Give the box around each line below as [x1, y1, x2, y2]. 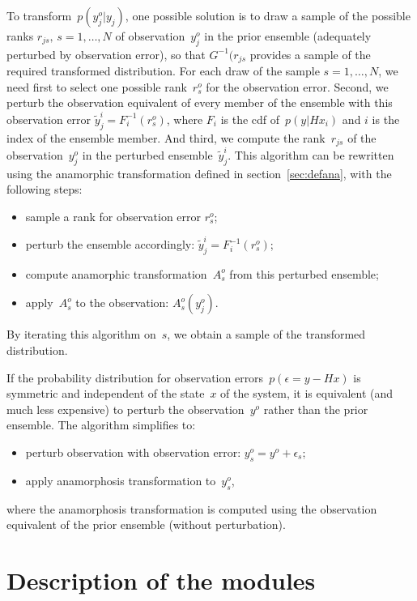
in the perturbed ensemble [82, 146, 213, 163]
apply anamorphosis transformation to [25, 471, 216, 488]
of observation [115, 28, 185, 44]
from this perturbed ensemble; [229, 265, 379, 282]
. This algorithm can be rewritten [228, 146, 394, 163]
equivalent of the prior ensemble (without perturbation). [6, 516, 286, 533]
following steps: [6, 181, 83, 198]
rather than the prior [263, 400, 368, 417]
